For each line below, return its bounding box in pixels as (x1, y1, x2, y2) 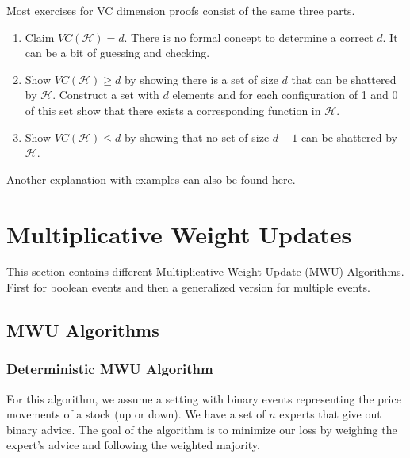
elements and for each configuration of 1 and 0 (172, 86, 398, 103)
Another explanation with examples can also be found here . (6, 170, 296, 187)
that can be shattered (291, 71, 397, 87)
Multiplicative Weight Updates (6, 217, 352, 250)
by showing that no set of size (124, 128, 270, 145)
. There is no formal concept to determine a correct (124, 29, 374, 45)
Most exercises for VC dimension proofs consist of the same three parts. (6, 2, 355, 18)
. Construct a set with (52, 86, 159, 103)
